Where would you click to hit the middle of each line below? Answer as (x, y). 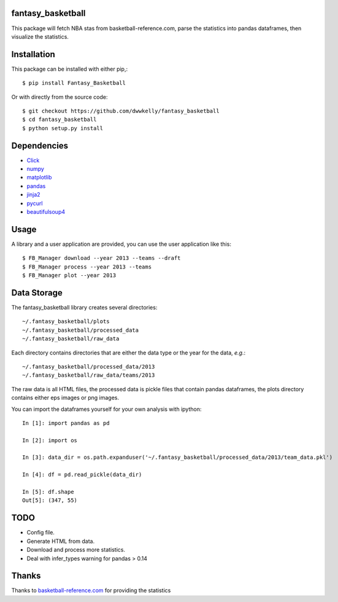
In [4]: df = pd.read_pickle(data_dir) (82, 475)
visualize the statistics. (40, 36)
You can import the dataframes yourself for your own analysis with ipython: (106, 409)
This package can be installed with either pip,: (70, 69)
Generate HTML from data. (61, 541)
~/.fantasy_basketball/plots (66, 322)
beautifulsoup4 (46, 212)
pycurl (35, 203)
